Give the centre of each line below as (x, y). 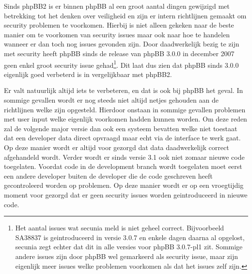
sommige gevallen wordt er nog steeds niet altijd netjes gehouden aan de (111, 100)
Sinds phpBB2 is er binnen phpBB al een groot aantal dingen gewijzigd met (117, 6)
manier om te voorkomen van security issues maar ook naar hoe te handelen (117, 34)
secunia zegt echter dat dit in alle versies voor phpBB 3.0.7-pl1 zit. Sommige (129, 247)
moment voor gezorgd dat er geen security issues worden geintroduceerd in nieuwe (126, 194)
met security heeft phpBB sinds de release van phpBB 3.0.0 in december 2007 (119, 53)
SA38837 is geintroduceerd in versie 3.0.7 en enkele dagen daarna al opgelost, (130, 237)
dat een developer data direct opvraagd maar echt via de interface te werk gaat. (122, 138)
